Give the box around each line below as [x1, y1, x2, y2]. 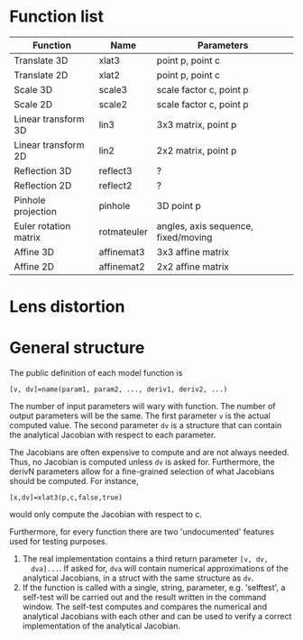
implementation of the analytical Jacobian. [22, 620, 181, 632]
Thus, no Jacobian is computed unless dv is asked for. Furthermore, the [9, 457, 275, 468]
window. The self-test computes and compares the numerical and [22, 601, 268, 612]
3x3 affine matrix [156, 245, 230, 258]
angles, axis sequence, [156, 219, 254, 232]
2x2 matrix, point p [156, 144, 237, 157]
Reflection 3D [14, 164, 72, 177]
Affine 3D [14, 245, 55, 258]
